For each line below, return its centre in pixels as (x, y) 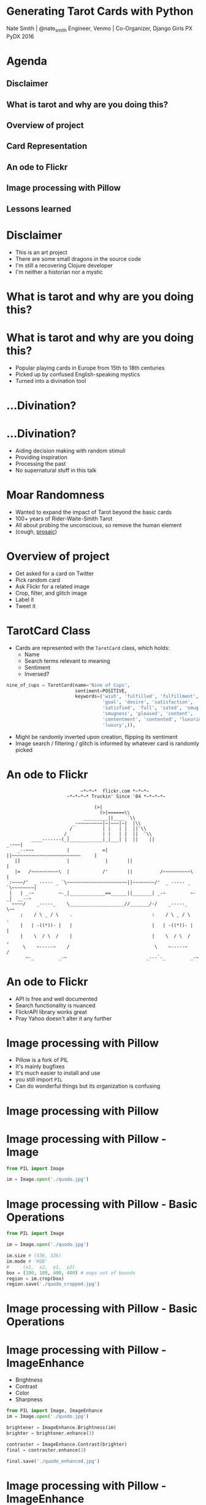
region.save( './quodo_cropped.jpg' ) (53, 1284)
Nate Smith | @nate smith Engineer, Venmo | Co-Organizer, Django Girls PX (100, 29)
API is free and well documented (56, 999)
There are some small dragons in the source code (78, 258)
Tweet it (25, 606)
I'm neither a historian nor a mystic (59, 272)
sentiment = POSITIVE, (101, 691)
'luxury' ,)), (119, 725)
